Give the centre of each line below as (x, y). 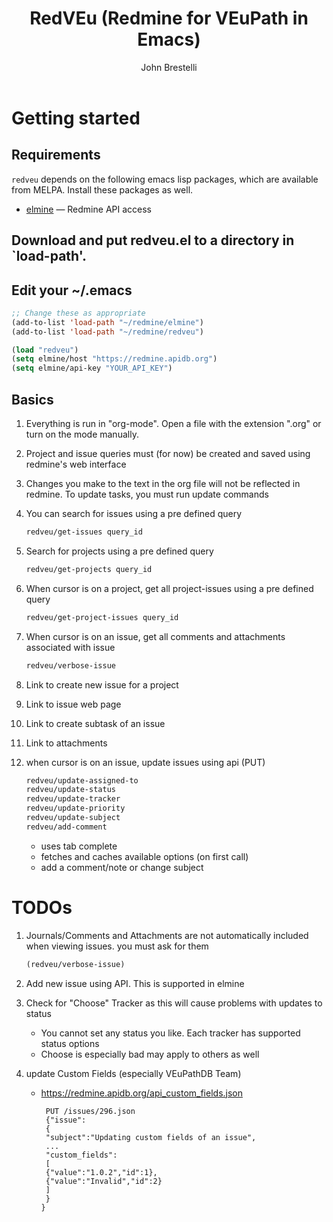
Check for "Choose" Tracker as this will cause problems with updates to (174, 1003)
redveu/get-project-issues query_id (102, 617)
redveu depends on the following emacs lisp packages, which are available (165, 179)
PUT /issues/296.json (90, 1111)
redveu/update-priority (75, 808)
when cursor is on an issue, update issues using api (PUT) (145, 762)
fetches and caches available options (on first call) (144, 856)
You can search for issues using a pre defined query (134, 514)
